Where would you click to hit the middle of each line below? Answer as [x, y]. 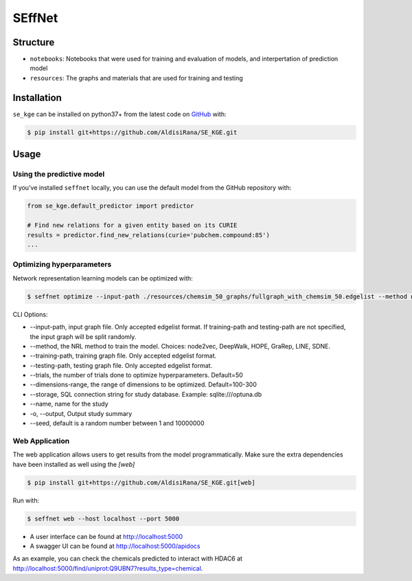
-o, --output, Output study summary [81, 413]
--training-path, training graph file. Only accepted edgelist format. [123, 356]
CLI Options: [30, 314]
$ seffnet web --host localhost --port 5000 [103, 518]
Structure [34, 42]
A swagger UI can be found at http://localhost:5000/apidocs [115, 546]
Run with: [26, 500]
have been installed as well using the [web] [74, 464]
